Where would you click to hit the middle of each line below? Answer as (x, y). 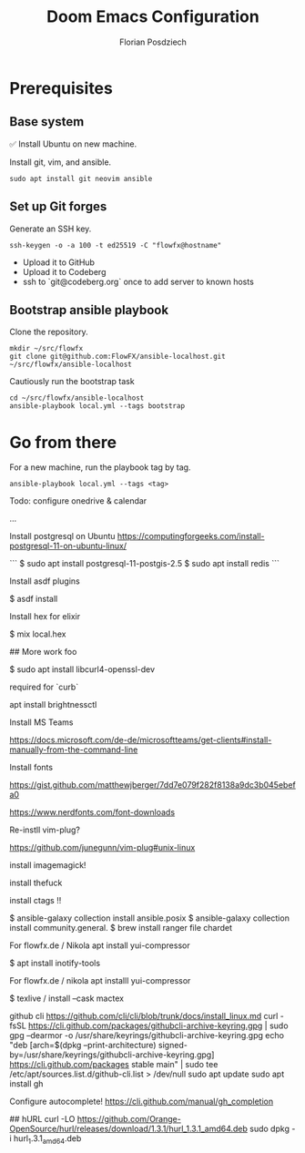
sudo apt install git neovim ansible (81, 179)
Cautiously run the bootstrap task (72, 382)
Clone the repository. (49, 332)
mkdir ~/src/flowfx (46, 349)
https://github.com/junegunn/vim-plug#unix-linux (102, 848)
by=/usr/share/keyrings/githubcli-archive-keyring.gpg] (112, 1055)
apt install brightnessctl (53, 705)
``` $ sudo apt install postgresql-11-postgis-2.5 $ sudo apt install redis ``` (144, 564)
